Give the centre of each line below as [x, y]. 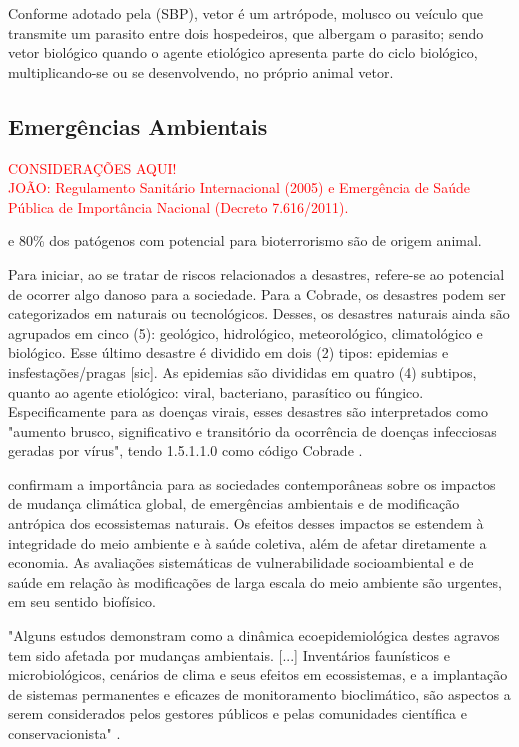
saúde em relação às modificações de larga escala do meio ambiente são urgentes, [255, 581]
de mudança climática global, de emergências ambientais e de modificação [234, 503]
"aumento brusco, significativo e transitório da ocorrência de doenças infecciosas [252, 430]
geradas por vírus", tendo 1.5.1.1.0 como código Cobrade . [185, 450]
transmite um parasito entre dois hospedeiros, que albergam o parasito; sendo [246, 32]
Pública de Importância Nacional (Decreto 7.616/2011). [178, 206]
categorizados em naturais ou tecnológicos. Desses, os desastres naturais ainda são [259, 313]
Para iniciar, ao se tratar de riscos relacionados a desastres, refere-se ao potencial [256, 273]
